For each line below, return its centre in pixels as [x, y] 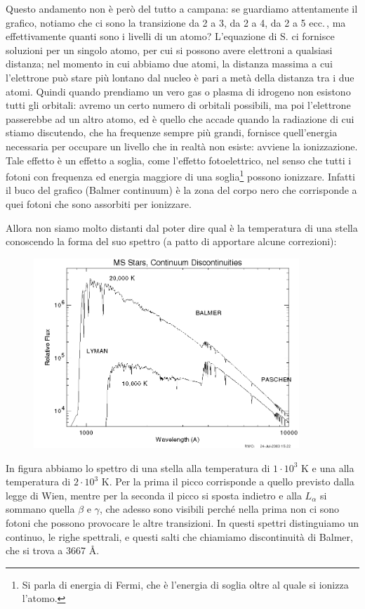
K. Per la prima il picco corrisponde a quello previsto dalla [228, 482]
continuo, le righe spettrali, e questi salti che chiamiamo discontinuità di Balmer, [179, 536]
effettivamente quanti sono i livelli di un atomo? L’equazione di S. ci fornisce [170, 36]
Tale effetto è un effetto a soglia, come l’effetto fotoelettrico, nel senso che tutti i [179, 160]
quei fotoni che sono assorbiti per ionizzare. [99, 203]
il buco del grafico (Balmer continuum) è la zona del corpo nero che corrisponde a [181, 190]
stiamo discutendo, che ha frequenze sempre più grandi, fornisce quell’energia [172, 132]
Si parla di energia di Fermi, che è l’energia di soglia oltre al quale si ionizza [185, 584]
